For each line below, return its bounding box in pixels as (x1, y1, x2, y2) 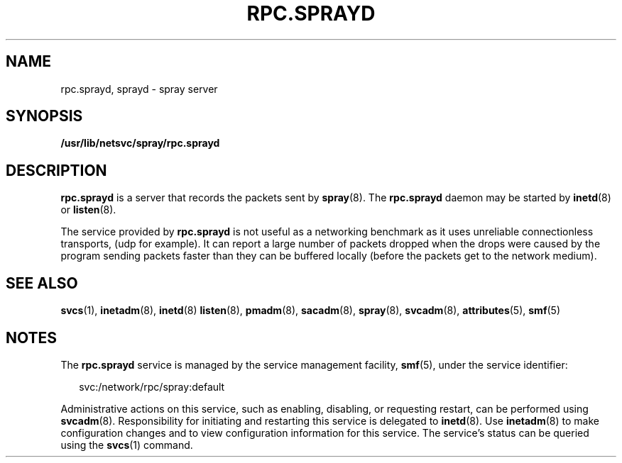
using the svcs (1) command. (60, 438, 193, 451)
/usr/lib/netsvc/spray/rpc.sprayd (60, 137, 220, 150)
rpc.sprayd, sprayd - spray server (60, 82, 218, 95)
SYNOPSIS (6, 107, 83, 125)
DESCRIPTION (6, 161, 107, 179)
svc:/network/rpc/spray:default (79, 380, 225, 393)
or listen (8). (60, 203, 116, 216)
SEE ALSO (6, 274, 78, 292)
